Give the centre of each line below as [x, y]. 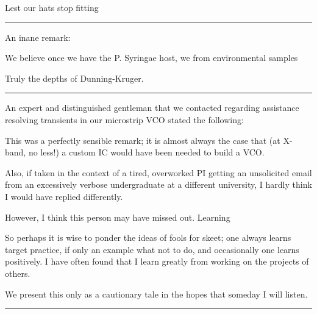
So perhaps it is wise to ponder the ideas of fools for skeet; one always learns [148, 237]
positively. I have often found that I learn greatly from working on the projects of [157, 261]
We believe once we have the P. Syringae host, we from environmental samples [151, 58]
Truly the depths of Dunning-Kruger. [74, 78]
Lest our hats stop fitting [52, 7]
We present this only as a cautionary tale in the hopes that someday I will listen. [156, 294]
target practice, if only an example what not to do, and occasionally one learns [152, 249]
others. [18, 273]
